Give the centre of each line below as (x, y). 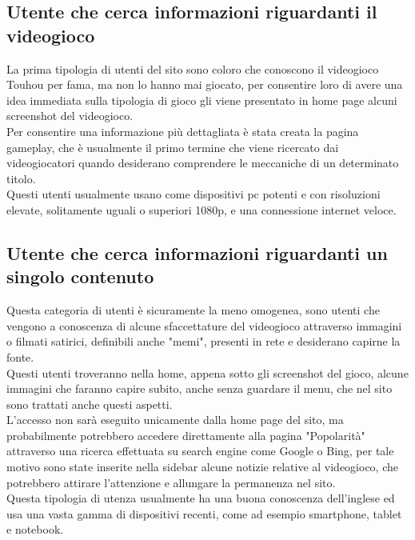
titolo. (21, 178)
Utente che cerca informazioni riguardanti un (197, 252)
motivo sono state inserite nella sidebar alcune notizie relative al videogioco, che (202, 467)
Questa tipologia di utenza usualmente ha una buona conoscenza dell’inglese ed (201, 498)
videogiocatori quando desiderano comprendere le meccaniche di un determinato (203, 163)
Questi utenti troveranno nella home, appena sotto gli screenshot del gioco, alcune (207, 372)
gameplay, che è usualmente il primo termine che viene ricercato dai (173, 147)
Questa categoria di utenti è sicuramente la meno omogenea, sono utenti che (193, 310)
